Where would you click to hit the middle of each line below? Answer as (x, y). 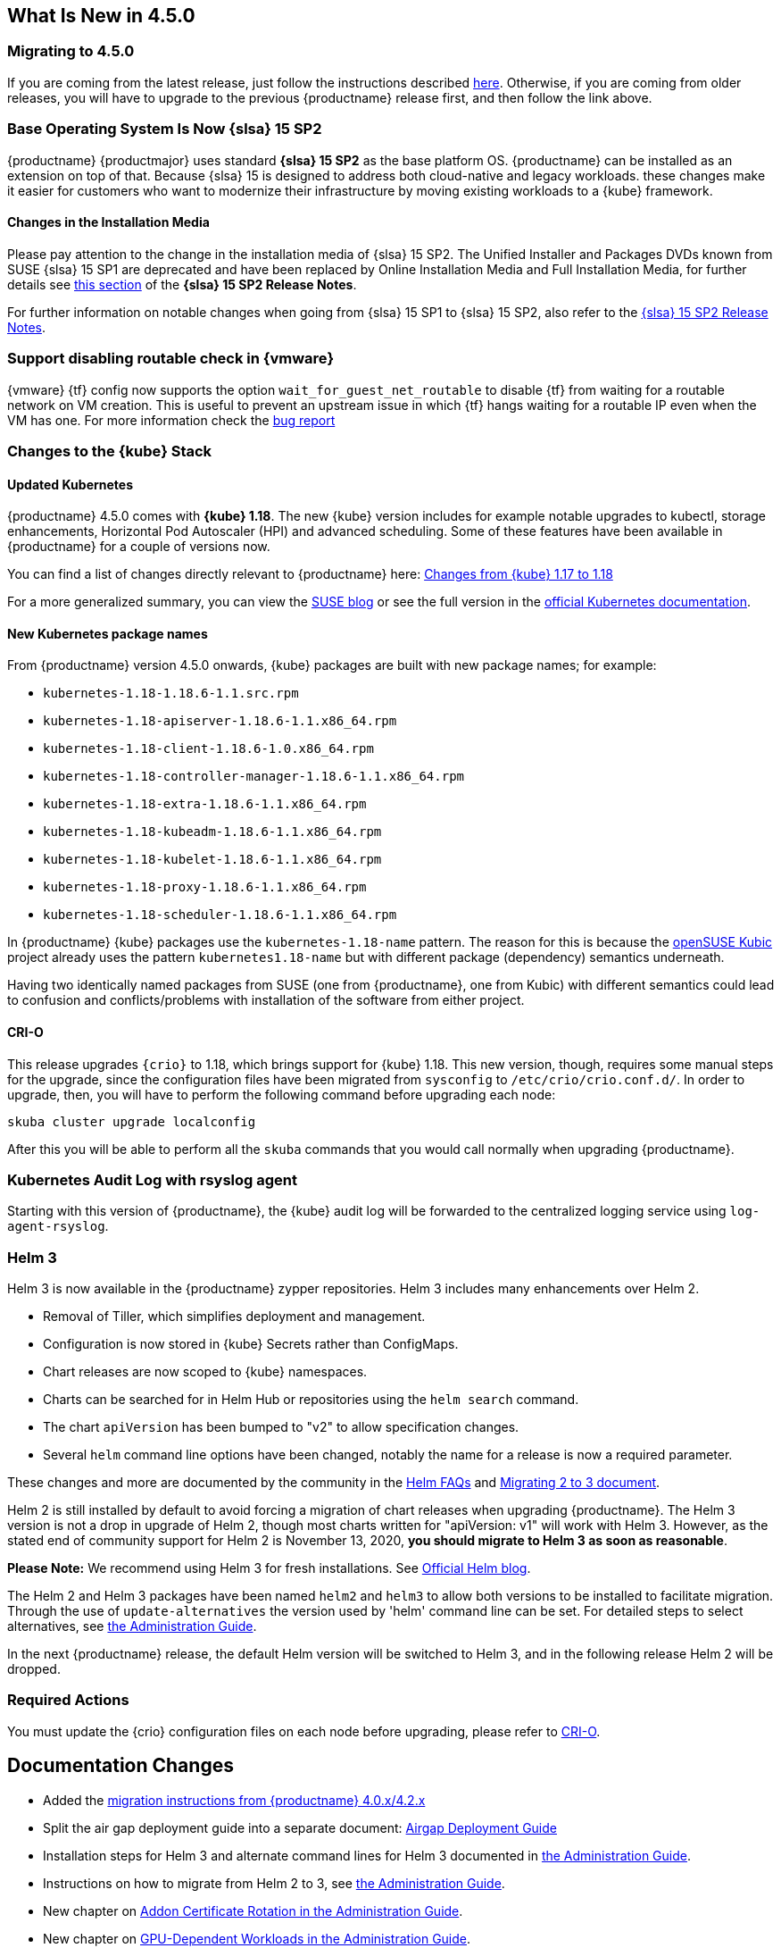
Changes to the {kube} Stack (110, 451)
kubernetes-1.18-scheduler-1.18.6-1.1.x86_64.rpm (220, 915)
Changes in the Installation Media (108, 222)
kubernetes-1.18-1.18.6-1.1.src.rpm (171, 694)
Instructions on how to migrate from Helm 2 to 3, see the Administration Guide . (274, 1883)
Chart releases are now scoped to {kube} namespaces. (205, 1372)
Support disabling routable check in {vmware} (171, 359)
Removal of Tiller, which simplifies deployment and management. (234, 1317)
